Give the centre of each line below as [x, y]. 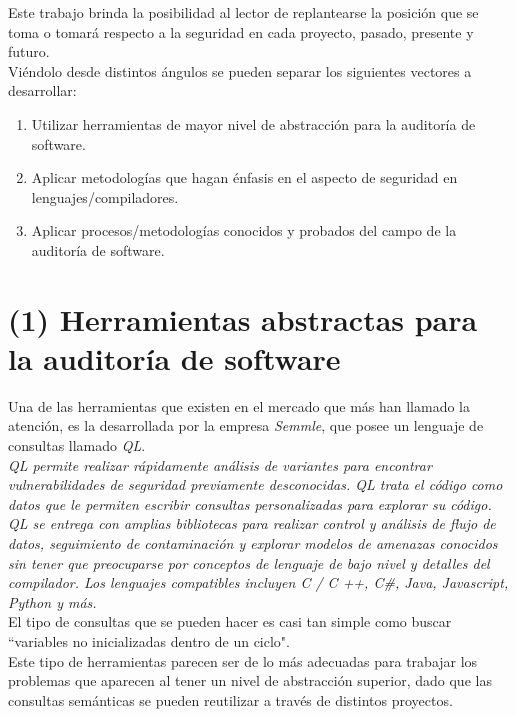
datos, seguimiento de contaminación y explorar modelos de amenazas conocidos [253, 543]
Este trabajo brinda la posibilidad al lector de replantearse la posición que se [243, 12]
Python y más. [52, 601]
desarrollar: [42, 90]
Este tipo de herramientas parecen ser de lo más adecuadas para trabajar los [243, 660]
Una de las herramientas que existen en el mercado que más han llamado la [239, 405]
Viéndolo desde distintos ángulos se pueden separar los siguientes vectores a [240, 70]
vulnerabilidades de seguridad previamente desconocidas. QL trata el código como [255, 484]
